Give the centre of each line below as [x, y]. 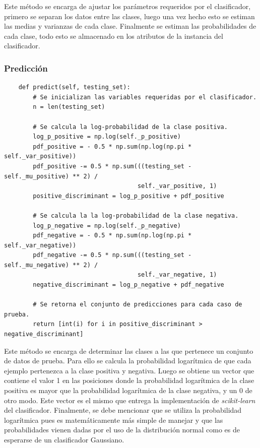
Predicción [26, 68]
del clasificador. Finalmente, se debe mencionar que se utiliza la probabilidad [123, 410]
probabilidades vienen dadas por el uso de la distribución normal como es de [122, 430]
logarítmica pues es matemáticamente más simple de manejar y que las [114, 420]
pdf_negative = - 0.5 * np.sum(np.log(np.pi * [112, 236]
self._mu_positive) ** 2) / [51, 176]
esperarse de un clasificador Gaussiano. [64, 439]
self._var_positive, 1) [177, 186]
